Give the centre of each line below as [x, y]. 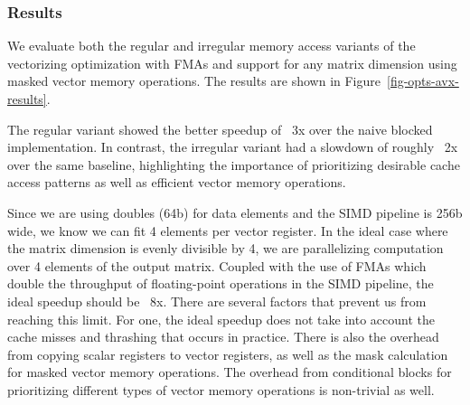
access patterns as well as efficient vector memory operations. [177, 182]
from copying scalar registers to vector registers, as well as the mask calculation [228, 354]
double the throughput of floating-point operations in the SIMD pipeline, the [221, 283]
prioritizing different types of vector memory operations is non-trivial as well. [221, 389]
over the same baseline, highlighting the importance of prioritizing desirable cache [234, 164]
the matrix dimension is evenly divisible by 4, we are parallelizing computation [226, 248]
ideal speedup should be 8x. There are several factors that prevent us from [217, 301]
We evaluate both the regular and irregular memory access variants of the [211, 46]
